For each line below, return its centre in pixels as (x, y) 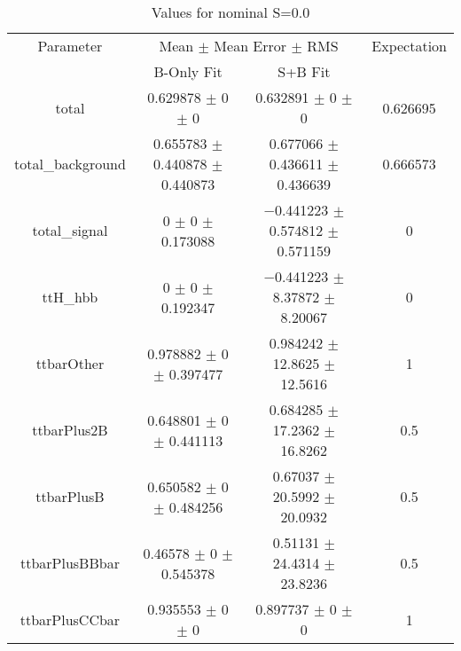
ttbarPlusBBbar (70, 563)
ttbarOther (70, 363)
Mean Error (250, 46)
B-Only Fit (188, 71)
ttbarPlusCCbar (70, 619)
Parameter (70, 46)
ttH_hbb (70, 297)
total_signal (70, 230)
